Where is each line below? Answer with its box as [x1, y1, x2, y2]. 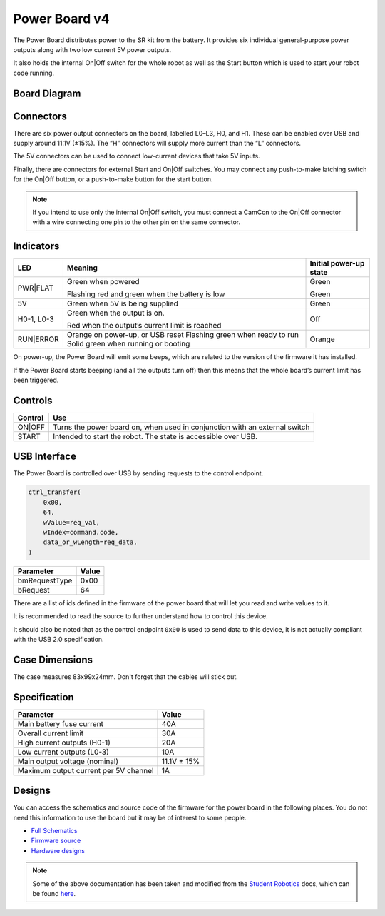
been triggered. [13, 376, 59, 385]
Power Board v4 [13, 11, 110, 26]
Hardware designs [31, 846, 86, 855]
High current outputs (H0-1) [17, 738, 111, 748]
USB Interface [13, 451, 76, 463]
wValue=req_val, [43, 518, 100, 526]
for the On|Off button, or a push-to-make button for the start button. [13, 175, 213, 183]
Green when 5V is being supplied [66, 298, 178, 308]
